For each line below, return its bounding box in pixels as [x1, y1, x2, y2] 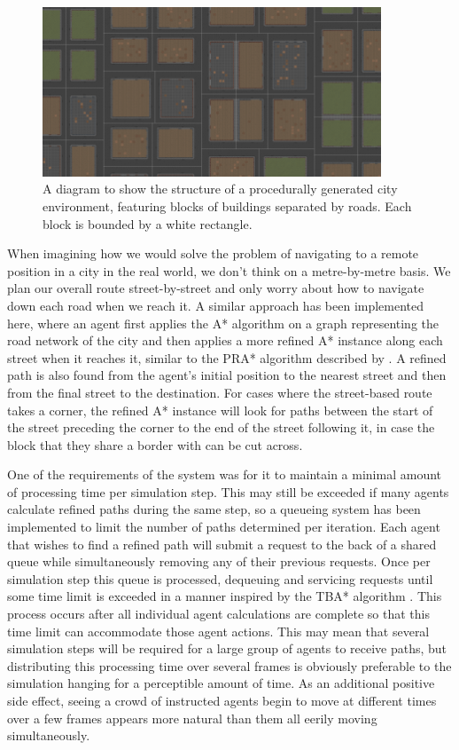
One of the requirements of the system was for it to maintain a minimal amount [7, 465, 441, 484]
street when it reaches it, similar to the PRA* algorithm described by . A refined [7, 348, 447, 367]
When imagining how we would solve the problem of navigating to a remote [7, 244, 419, 263]
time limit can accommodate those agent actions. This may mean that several [7, 621, 430, 640]
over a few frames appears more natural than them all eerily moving [7, 708, 377, 727]
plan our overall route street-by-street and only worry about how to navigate [7, 279, 424, 297]
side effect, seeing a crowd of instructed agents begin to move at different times [7, 691, 437, 710]
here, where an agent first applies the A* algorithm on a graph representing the [7, 313, 440, 332]
